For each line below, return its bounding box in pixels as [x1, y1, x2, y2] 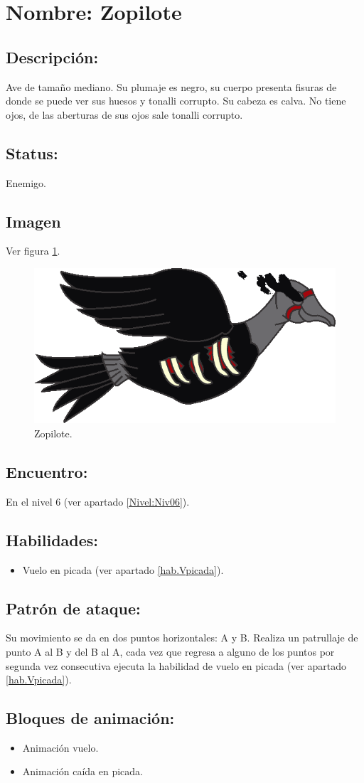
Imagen [6, 210, 61, 232]
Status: [6, 142, 58, 164]
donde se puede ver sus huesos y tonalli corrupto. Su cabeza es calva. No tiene [6, 93, 346, 108]
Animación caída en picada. [22, 764, 143, 779]
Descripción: [6, 46, 99, 68]
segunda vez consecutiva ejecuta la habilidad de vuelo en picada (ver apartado [6, 658, 346, 673]
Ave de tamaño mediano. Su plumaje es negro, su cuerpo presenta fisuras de [6, 79, 337, 94]
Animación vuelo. [22, 740, 99, 755]
